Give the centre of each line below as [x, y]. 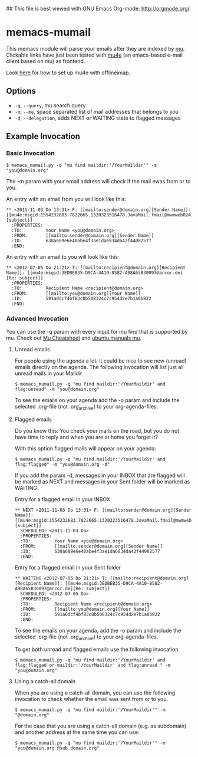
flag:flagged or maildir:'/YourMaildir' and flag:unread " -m [93, 666]
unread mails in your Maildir [48, 373]
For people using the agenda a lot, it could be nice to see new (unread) [100, 361]
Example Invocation [43, 136]
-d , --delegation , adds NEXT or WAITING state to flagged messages [98, 118]
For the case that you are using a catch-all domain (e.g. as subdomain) [100, 726]
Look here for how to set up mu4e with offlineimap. [68, 73]
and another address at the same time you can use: [77, 732]
